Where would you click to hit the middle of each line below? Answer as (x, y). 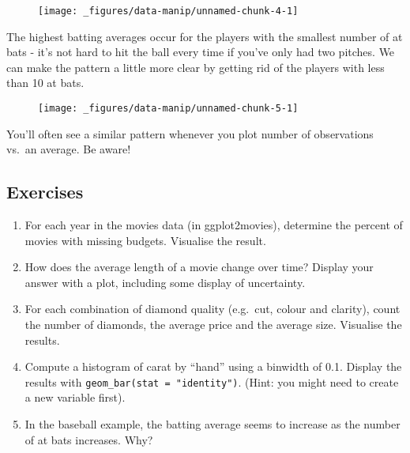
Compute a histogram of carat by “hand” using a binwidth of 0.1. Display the (213, 366)
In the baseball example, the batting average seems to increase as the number (213, 424)
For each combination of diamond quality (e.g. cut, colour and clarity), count (213, 309)
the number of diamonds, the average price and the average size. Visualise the (213, 325)
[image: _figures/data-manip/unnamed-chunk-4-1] (168, 11)
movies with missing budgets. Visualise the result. (145, 240)
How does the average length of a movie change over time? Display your (199, 267)
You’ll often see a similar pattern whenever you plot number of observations (190, 133)
